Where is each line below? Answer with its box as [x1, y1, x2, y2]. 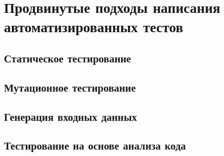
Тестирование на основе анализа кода [4, 138, 186, 153]
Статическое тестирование [4, 50, 131, 65]
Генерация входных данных [4, 108, 137, 124]
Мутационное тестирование [4, 79, 136, 95]
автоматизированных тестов [4, 16, 183, 37]
